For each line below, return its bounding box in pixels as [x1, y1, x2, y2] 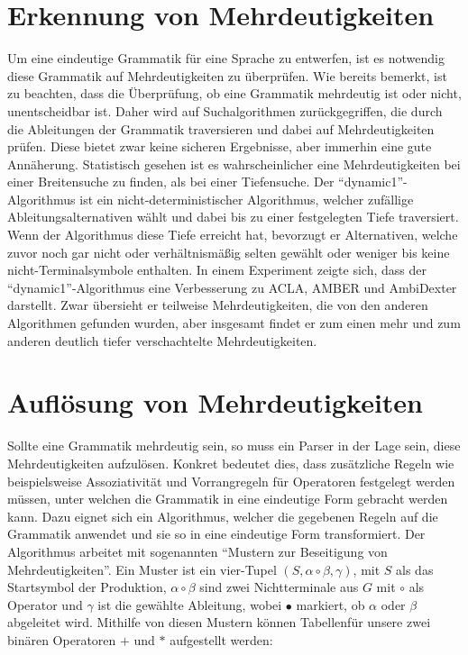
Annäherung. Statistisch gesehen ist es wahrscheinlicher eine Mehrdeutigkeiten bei [7, 154, 461, 173]
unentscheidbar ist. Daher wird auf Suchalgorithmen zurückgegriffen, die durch [7, 101, 443, 120]
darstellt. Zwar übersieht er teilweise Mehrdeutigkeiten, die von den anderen [7, 296, 428, 314]
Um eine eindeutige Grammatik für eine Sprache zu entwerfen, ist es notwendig [7, 49, 445, 68]
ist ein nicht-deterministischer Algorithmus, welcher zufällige [79, 189, 414, 208]
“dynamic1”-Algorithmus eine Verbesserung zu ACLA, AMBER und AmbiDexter [7, 277, 457, 296]
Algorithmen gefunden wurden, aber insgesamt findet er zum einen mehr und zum [7, 314, 461, 332]
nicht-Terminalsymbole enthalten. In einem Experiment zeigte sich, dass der [7, 260, 427, 279]
